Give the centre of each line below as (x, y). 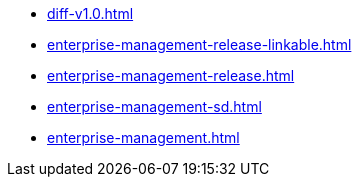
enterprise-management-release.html (171, 75)
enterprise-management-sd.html (154, 106)
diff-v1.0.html (90, 13)
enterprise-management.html (143, 137)
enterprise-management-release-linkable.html (199, 44)
